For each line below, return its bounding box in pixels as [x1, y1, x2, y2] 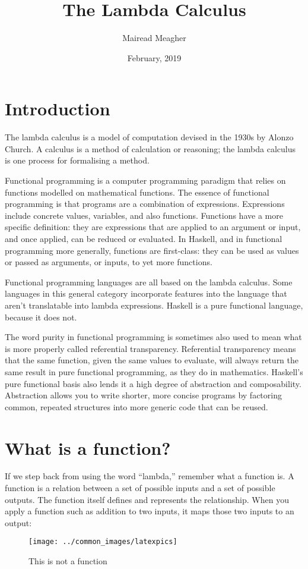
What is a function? [5, 435, 171, 460]
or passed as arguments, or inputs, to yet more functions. [5, 256, 212, 268]
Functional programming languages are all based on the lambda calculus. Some [5, 275, 293, 288]
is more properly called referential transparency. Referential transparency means [5, 342, 296, 354]
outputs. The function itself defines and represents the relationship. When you [5, 493, 289, 505]
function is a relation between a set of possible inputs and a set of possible [5, 482, 275, 494]
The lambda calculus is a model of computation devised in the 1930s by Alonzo [5, 131, 294, 143]
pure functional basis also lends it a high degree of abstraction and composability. [5, 377, 301, 389]
